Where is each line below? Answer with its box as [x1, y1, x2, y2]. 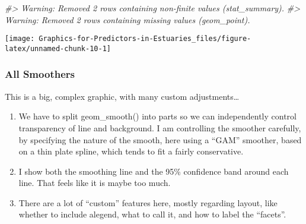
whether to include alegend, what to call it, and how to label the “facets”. [18, 208, 286, 220]
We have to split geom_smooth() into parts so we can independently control [18, 110, 297, 122]
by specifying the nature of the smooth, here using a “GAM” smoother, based [18, 133, 302, 146]
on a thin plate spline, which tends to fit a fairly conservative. [18, 145, 244, 157]
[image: [5, 34, 35, 43]
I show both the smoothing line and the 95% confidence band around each [18, 165, 289, 177]
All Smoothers [5, 67, 75, 81]
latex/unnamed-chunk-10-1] [5, 44, 111, 53]
